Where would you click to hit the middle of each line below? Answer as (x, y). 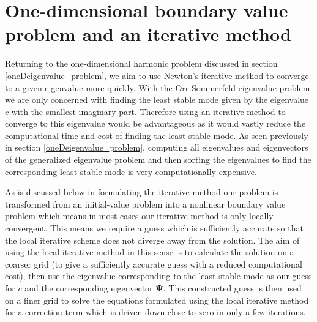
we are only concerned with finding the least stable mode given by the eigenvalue (157, 99)
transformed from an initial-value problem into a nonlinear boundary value (145, 204)
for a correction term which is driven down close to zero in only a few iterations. (155, 312)
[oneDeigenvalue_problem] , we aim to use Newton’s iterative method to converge (157, 75)
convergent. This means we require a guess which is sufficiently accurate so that (154, 228)
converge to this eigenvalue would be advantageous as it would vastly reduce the (155, 123)
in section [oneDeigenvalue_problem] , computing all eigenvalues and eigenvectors (157, 147)
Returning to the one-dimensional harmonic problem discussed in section (141, 63)
